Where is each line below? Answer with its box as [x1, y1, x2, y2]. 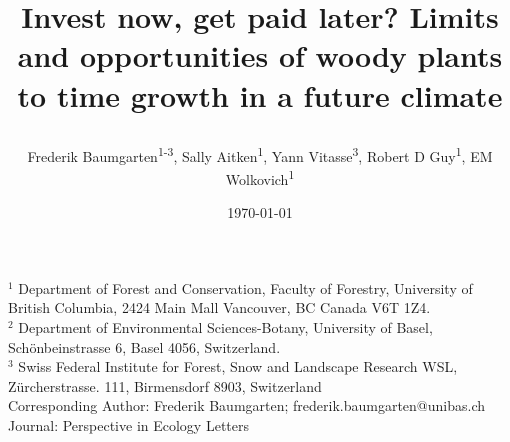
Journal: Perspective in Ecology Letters [8, 415, 249, 435]
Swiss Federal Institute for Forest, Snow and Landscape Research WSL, [18, 356, 458, 377]
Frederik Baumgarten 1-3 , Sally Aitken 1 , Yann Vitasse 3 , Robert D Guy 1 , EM [27, 142, 493, 166]
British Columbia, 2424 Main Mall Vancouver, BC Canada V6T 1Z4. [8, 297, 431, 318]
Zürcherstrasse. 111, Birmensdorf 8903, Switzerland [8, 375, 322, 396]
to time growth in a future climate [17, 74, 503, 115]
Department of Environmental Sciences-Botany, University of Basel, [18, 317, 433, 338]
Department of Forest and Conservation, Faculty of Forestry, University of [18, 277, 473, 298]
